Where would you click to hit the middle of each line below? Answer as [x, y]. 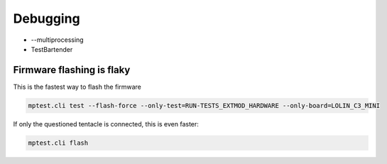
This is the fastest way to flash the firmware [77, 87]
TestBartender [52, 49]
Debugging [47, 18]
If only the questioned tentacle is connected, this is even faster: [106, 124]
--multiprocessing [58, 40]
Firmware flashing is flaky [72, 70]
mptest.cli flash [58, 143]
